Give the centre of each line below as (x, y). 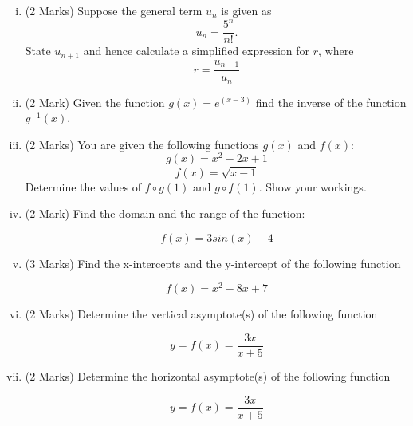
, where (336, 51)
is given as (246, 10)
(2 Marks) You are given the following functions (142, 144)
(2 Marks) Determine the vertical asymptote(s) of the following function (201, 314)
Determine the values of (83, 186)
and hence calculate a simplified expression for (197, 51)
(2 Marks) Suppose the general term (114, 10)
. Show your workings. (313, 186)
